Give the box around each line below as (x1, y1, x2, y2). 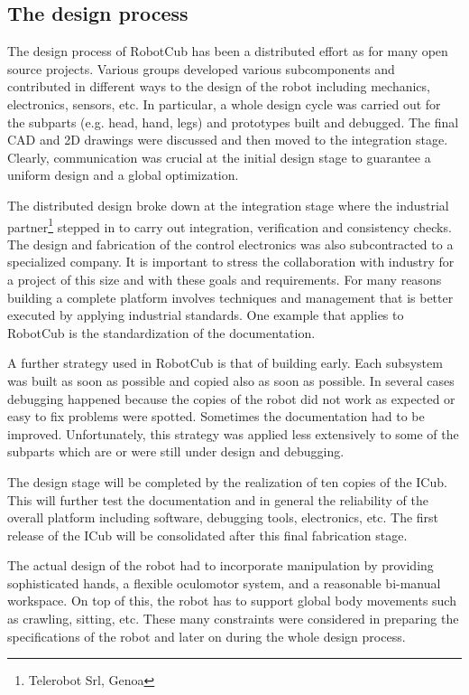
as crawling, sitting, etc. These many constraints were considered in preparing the (7, 609, 459, 628)
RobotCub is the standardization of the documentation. (7, 323, 316, 342)
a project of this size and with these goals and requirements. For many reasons (7, 269, 442, 288)
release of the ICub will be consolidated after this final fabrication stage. (7, 525, 408, 544)
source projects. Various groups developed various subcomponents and (7, 59, 395, 78)
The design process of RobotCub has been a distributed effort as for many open (7, 42, 448, 61)
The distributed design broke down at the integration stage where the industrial (7, 195, 449, 214)
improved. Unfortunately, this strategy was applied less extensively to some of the (7, 424, 459, 443)
